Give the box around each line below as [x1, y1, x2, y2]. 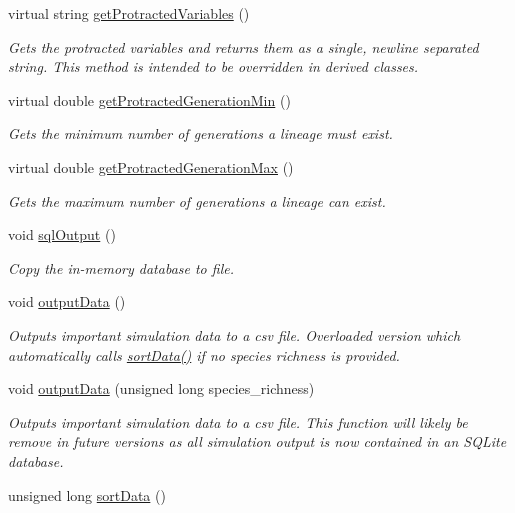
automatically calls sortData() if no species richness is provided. [8, 344, 400, 365]
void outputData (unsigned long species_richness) [8, 378, 315, 399]
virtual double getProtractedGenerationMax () [8, 156, 294, 177]
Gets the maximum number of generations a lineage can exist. [8, 190, 386, 211]
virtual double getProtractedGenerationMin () [8, 89, 291, 110]
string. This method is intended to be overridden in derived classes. [8, 56, 419, 77]
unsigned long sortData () [8, 484, 166, 505]
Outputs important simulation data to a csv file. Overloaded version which [8, 324, 461, 345]
